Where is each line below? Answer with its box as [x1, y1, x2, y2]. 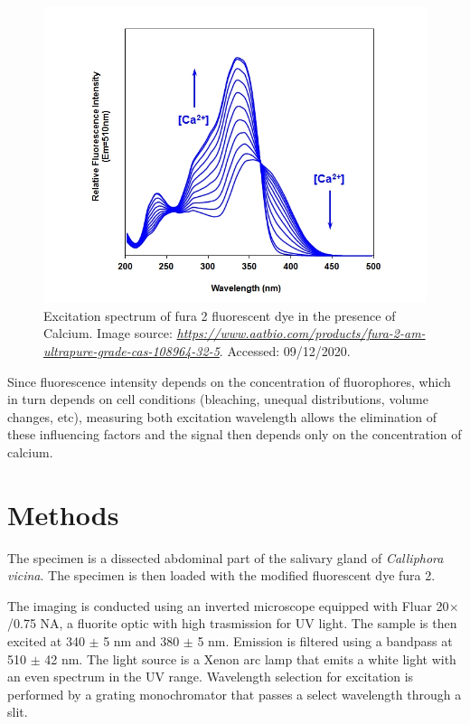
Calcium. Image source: [43, 324, 173, 343]
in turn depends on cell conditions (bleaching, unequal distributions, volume [7, 390, 428, 409]
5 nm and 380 [103, 632, 180, 651]
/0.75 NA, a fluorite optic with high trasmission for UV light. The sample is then [7, 614, 457, 633]
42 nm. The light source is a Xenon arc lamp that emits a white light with [44, 649, 456, 668]
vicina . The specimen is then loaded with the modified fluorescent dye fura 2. [7, 566, 436, 585]
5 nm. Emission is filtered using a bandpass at [197, 632, 453, 651]
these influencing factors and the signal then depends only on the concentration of [7, 425, 462, 444]
